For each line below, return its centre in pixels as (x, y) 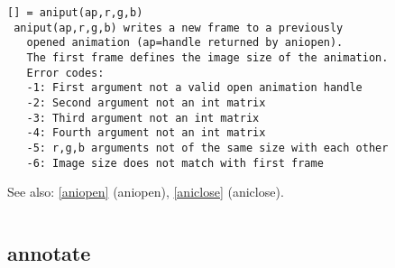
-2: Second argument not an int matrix (146, 102)
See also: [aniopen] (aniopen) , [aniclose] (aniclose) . (146, 192)
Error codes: (65, 73)
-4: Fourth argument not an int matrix (146, 133)
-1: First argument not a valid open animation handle (194, 88)
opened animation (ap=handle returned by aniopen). (185, 43)
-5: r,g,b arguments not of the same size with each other (207, 148)
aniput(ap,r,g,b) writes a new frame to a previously (179, 28)
